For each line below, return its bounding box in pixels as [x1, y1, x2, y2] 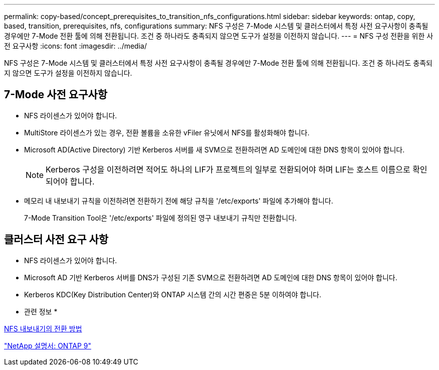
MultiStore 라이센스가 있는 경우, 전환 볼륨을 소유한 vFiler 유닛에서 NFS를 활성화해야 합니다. [24, 128, 310, 137]
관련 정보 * [24, 307, 58, 316]
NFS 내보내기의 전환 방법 [4, 324, 82, 333]
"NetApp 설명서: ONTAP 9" [4, 341, 92, 350]
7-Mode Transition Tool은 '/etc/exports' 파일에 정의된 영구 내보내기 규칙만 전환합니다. [24, 213, 297, 222]
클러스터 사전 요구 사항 [4, 233, 109, 246]
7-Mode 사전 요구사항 [4, 88, 108, 101]
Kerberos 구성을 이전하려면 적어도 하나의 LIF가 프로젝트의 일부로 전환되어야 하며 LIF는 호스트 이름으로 [46, 164, 410, 174]
